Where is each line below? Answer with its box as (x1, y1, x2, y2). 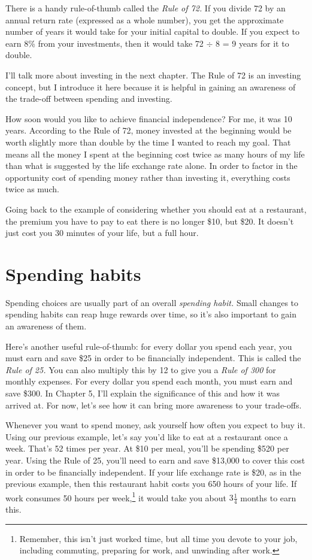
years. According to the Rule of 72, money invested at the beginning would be (5, 124, 292, 137)
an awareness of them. (5, 320, 87, 332)
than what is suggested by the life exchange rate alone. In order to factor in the (5, 159, 298, 172)
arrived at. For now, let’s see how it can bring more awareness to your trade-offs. (5, 398, 302, 411)
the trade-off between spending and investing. (5, 92, 172, 105)
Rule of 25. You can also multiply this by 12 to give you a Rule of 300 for (5, 363, 276, 376)
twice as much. (5, 183, 59, 195)
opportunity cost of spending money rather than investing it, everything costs (5, 171, 290, 183)
